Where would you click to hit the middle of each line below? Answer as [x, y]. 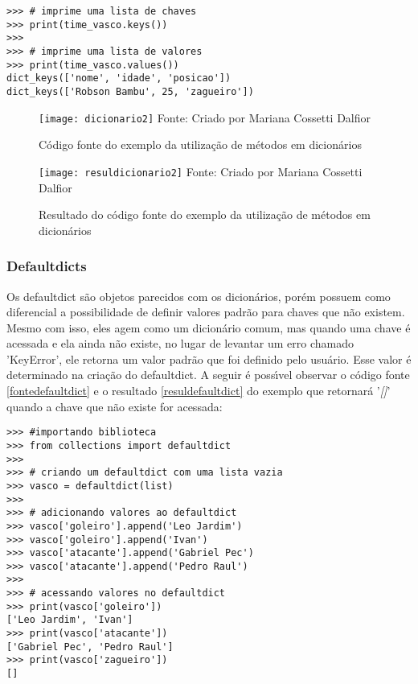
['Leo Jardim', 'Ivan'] [70, 620]
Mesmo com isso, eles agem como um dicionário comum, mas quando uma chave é [209, 327]
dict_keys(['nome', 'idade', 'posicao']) [119, 78]
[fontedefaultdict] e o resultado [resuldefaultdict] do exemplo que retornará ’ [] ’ [199, 391]
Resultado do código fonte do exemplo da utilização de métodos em [205, 214]
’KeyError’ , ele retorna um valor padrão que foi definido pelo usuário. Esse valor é [209, 358]
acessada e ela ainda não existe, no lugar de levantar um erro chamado [180, 343]
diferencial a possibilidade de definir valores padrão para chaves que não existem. [206, 312]
